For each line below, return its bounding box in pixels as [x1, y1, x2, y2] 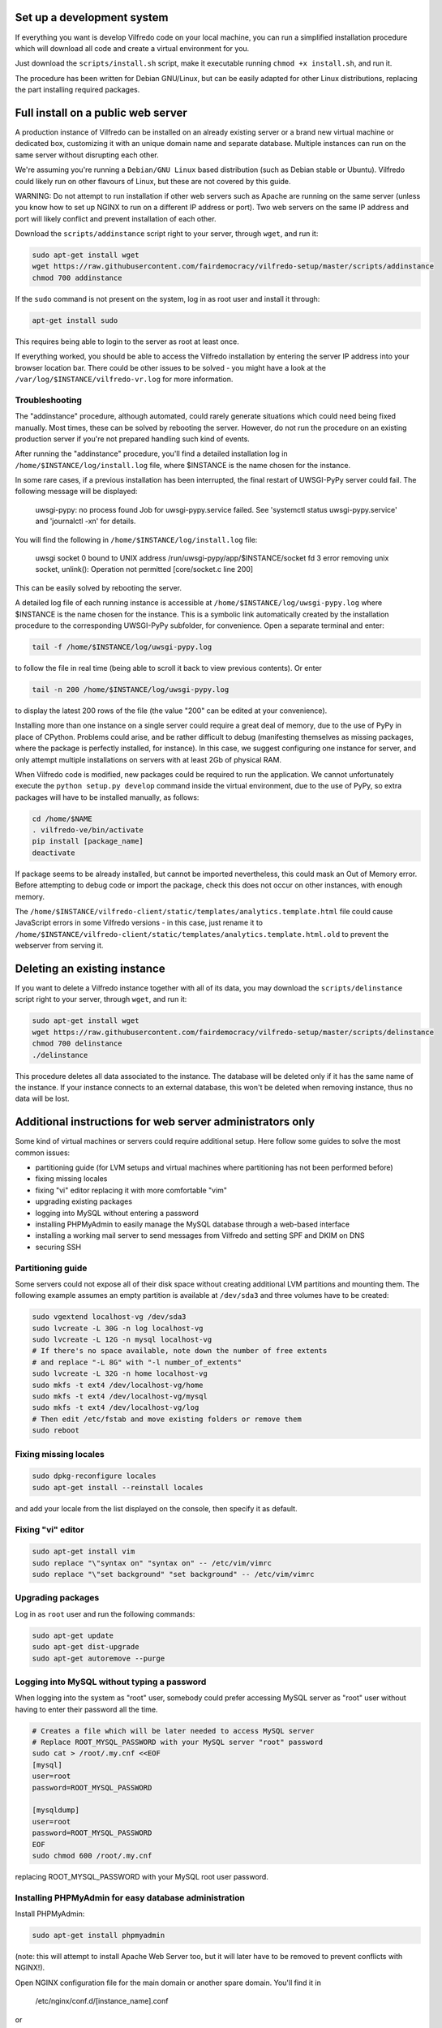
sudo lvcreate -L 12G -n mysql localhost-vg [32, 1335, 212, 1344]
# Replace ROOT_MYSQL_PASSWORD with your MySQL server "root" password [32, 1738, 324, 1747]
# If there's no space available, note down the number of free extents [32, 1347, 328, 1356]
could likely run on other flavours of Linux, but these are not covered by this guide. [15, 176, 291, 186]
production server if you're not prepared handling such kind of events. [15, 434, 251, 444]
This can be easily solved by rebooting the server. [15, 582, 182, 592]
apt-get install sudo [32, 316, 118, 324]
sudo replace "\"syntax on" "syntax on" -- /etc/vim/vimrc [32, 1558, 272, 1567]
